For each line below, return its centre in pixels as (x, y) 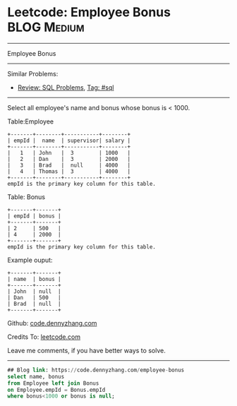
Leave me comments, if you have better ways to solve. (86, 350)
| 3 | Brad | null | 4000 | (69, 165)
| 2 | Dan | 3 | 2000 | (69, 159)
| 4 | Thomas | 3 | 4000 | (69, 171)
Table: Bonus (26, 197)
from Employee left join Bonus (53, 383)
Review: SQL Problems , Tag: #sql (66, 87)
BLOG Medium (46, 27)
